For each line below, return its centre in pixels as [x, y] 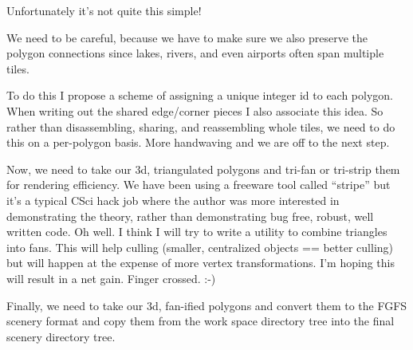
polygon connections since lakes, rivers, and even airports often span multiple [195, 53]
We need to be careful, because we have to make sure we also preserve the [187, 37]
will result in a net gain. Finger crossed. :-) [111, 278]
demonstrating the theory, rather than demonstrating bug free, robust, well [190, 216]
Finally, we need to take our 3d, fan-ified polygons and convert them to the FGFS [207, 305]
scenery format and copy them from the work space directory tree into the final [201, 321]
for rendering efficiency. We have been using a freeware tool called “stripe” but [199, 185]
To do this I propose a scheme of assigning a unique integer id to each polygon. [200, 95]
